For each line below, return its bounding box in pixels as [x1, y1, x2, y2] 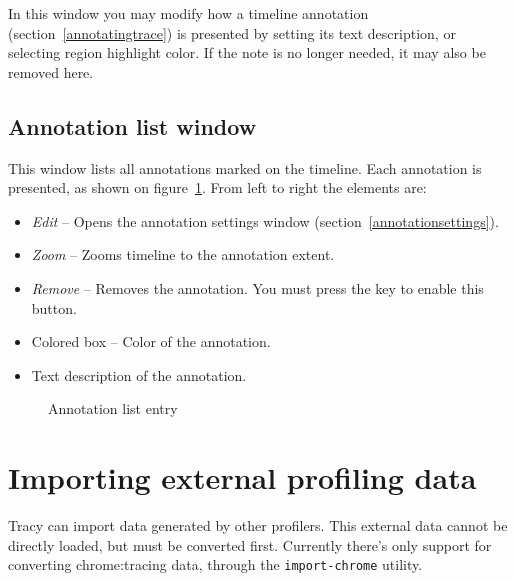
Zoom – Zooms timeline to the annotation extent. [31, 244, 335, 265]
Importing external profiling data [8, 457, 477, 498]
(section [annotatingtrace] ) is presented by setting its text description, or [8, 22, 456, 43]
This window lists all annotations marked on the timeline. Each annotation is [8, 157, 482, 178]
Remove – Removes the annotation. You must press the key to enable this [31, 277, 484, 298]
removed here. [8, 61, 94, 82]
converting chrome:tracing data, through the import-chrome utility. [8, 554, 423, 575]
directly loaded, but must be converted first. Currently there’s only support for [8, 534, 492, 555]
